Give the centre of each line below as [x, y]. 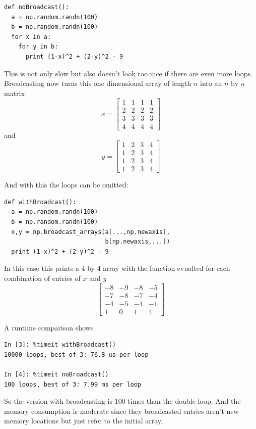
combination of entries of [42, 278]
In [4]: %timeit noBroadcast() [56, 375]
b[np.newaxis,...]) [138, 242]
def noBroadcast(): [37, 7]
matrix [14, 93]
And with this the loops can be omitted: [66, 185]
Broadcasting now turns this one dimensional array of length [98, 83]
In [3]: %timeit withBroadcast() [60, 345]
